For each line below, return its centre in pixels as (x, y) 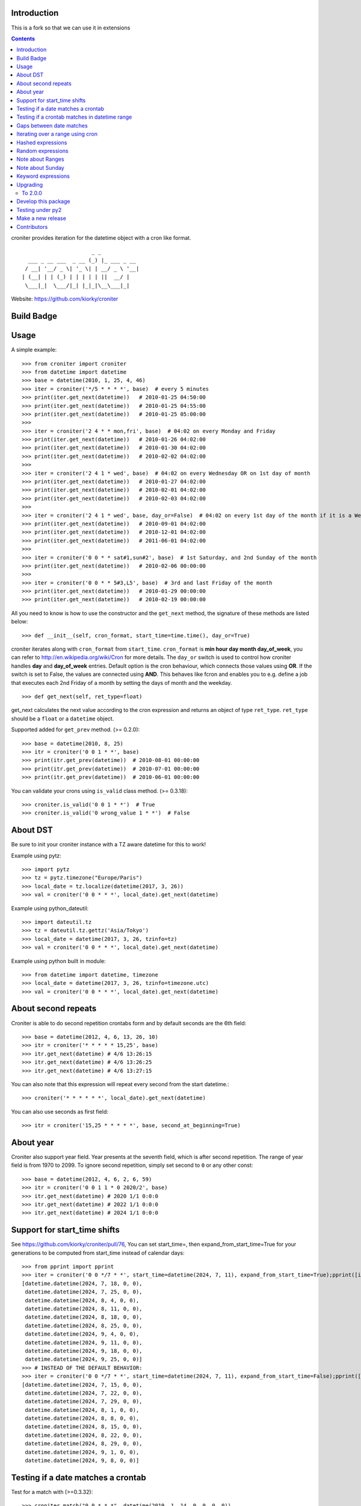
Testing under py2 (39, 210)
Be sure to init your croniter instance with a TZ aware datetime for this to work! (109, 845)
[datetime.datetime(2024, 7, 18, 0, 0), (82, 1283)
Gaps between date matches (52, 125)
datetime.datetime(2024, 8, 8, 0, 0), (82, 1418)
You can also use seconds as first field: (60, 1111)
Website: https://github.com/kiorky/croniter (65, 299)
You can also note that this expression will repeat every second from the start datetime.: (120, 1084)
